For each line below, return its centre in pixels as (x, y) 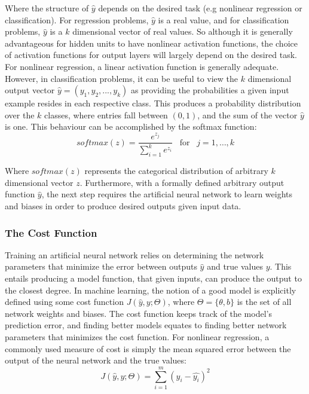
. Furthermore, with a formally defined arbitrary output (182, 182)
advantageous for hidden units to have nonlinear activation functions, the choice (151, 43)
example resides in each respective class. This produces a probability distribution (153, 103)
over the (20, 114)
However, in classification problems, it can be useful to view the (122, 78)
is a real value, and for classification (224, 19)
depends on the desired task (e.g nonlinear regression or (200, 8)
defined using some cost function (64, 302)
